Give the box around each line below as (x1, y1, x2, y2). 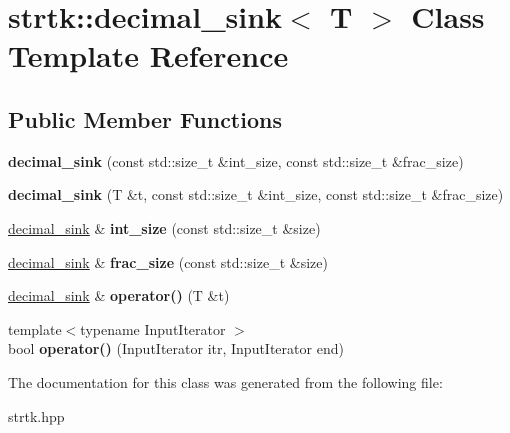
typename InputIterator (80, 318, 226, 339)
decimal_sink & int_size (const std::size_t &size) (8, 217, 321, 238)
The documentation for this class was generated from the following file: (8, 371, 443, 392)
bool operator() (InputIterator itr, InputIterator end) (8, 338, 344, 359)
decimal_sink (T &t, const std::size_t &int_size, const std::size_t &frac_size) (8, 184, 504, 205)
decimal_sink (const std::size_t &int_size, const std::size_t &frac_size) (8, 150, 464, 171)
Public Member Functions (8, 103, 282, 134)
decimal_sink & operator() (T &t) (8, 285, 230, 306)
